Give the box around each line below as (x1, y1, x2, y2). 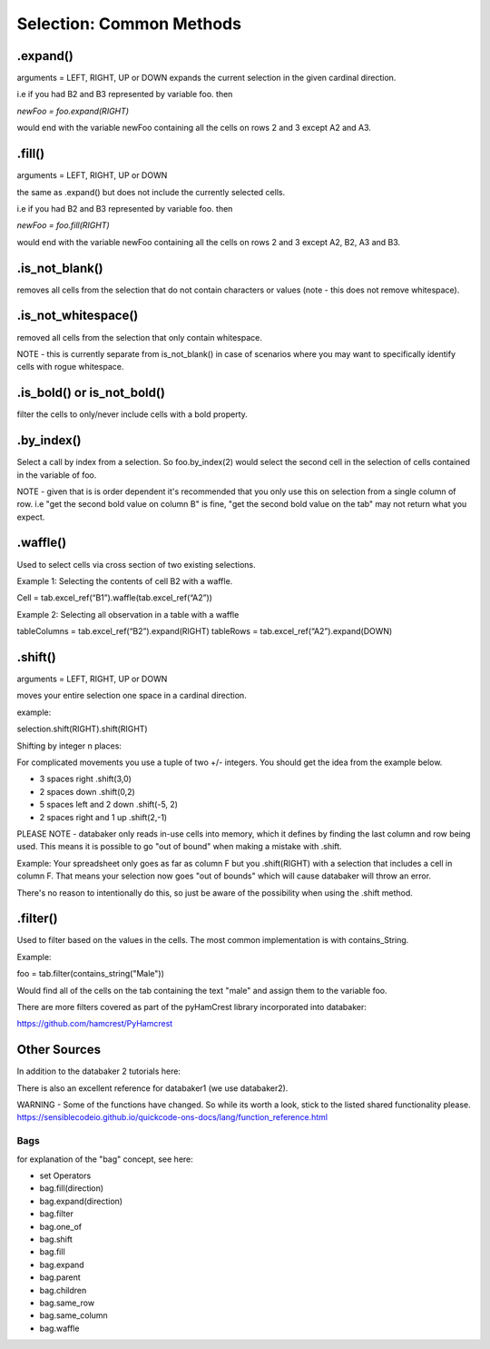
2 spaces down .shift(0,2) (39, 786, 135, 797)
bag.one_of (39, 1221, 82, 1232)
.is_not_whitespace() (16, 308, 139, 323)
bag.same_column (39, 1310, 108, 1321)
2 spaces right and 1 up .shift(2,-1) (39, 811, 168, 822)
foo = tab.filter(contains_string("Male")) (16, 968, 165, 979)
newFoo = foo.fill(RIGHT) (16, 220, 111, 231)
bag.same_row (39, 1297, 95, 1308)
